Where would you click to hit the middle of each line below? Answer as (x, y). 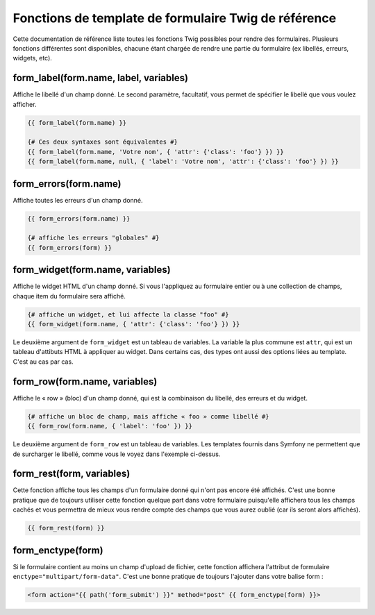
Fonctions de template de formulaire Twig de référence (175, 18)
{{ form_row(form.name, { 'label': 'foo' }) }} (110, 426)
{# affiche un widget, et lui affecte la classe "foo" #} (128, 314)
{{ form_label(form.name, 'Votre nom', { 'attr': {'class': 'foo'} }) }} (156, 152)
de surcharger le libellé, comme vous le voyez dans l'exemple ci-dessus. (117, 454)
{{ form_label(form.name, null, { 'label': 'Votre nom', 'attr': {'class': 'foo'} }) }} (183, 162)
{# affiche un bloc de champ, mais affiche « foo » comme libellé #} (148, 416)
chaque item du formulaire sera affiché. (69, 296)
